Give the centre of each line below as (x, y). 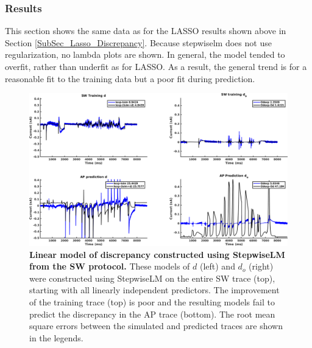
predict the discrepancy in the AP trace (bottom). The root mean (152, 314)
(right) (261, 266)
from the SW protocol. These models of (110, 266)
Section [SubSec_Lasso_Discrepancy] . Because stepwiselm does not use (138, 42)
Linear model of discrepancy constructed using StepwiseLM (157, 254)
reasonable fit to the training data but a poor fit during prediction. (130, 78)
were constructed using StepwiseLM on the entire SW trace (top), (152, 278)
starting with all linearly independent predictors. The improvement (154, 290)
